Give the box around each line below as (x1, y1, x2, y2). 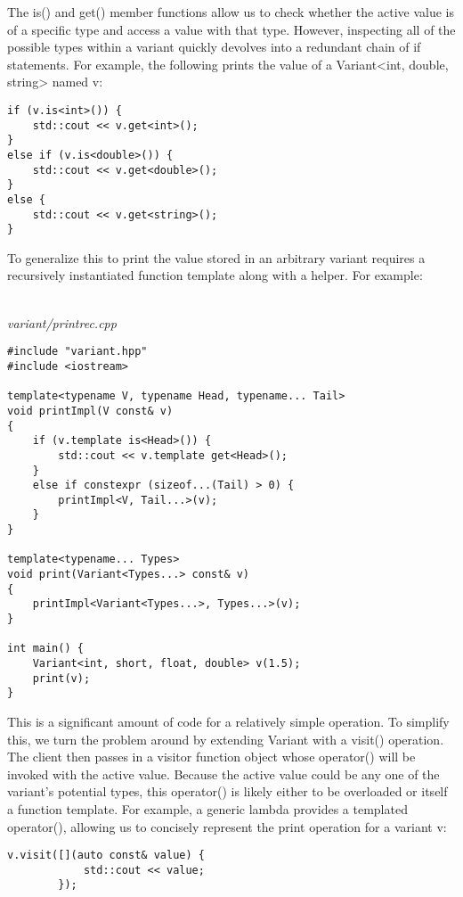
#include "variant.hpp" (7, 345, 148, 358)
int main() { (7, 642, 84, 655)
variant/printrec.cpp (7, 313, 117, 332)
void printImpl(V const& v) (7, 404, 174, 417)
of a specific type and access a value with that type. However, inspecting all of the (7, 20, 456, 38)
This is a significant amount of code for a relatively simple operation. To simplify (7, 712, 450, 730)
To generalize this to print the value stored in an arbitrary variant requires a (7, 248, 426, 267)
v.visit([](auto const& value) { (7, 849, 205, 862)
